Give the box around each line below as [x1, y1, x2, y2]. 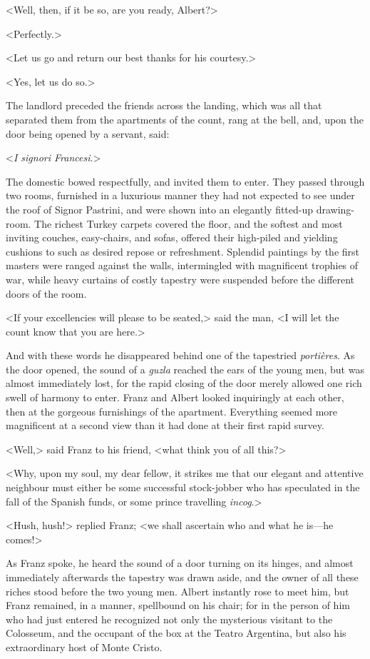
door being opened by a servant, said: [6, 126, 170, 141]
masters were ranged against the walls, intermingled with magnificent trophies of [6, 258, 359, 273]
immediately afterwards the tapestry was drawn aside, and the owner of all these [6, 570, 359, 584]
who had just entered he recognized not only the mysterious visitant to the [6, 611, 333, 626]
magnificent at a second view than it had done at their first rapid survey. [6, 418, 324, 433]
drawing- [316, 201, 355, 216]
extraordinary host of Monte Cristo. [6, 639, 163, 654]
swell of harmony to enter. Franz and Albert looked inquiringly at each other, [6, 390, 344, 405]
